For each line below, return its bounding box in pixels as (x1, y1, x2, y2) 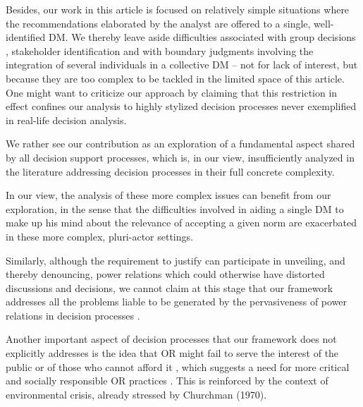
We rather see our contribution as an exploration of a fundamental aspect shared (6, 136, 355, 151)
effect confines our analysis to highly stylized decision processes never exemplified (6, 99, 357, 114)
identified (6, 30, 46, 44)
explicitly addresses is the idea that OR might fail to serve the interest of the (6, 346, 339, 360)
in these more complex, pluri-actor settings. (6, 229, 193, 243)
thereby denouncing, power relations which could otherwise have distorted (6, 267, 325, 281)
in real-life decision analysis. (6, 112, 127, 127)
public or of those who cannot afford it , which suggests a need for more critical (6, 359, 350, 374)
